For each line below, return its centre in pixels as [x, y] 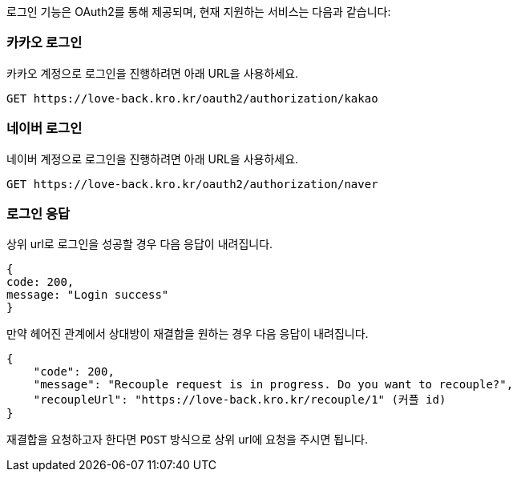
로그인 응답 [38, 213]
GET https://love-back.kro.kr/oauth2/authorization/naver [192, 184]
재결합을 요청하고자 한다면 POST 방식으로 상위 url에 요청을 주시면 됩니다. [187, 440]
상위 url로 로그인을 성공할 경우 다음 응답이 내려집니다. [140, 244]
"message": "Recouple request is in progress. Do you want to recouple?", [273, 385]
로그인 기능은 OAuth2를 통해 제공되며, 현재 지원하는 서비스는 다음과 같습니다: [199, 12]
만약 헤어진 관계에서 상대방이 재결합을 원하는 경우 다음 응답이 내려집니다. [188, 334]
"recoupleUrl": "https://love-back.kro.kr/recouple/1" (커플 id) [240, 400]
